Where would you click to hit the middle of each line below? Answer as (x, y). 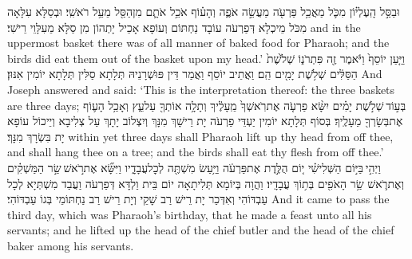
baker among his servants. (71, 245)
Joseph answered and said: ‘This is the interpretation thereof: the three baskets (201, 89)
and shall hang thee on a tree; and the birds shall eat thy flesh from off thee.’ (196, 152)
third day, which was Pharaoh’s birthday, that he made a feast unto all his (190, 214)
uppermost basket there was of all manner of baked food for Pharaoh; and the (198, 43)
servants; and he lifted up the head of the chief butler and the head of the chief (201, 230)
